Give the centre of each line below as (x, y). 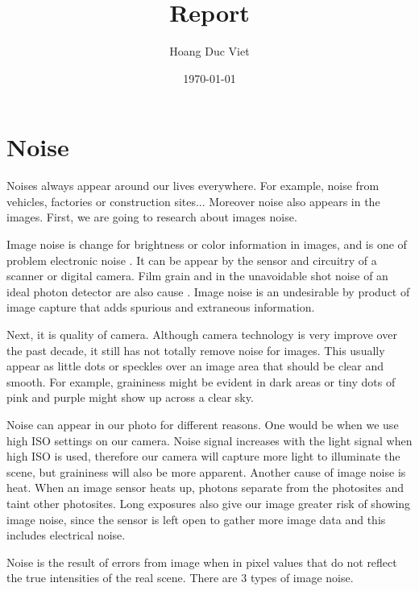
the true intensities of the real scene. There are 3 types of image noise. (180, 578)
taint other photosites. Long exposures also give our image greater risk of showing (209, 503)
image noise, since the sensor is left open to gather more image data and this (196, 519)
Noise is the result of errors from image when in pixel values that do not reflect (202, 562)
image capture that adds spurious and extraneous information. (161, 307)
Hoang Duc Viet (209, 51)
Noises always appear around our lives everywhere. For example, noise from (193, 186)
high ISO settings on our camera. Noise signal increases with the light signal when (209, 440)
